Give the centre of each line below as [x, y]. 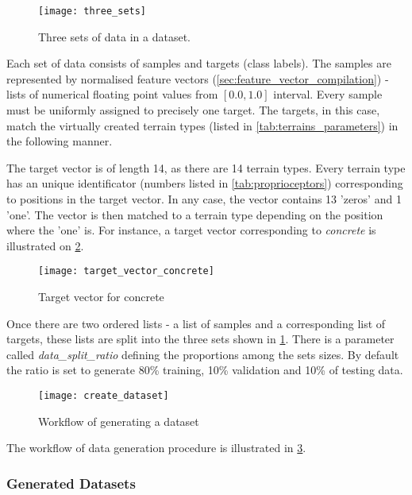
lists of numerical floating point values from [112, 94]
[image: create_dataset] [104, 396]
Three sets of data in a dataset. [114, 36]
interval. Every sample [328, 94]
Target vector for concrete [101, 297]
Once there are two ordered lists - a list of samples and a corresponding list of [196, 323]
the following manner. [60, 141]
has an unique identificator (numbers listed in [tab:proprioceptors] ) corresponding [205, 183]
